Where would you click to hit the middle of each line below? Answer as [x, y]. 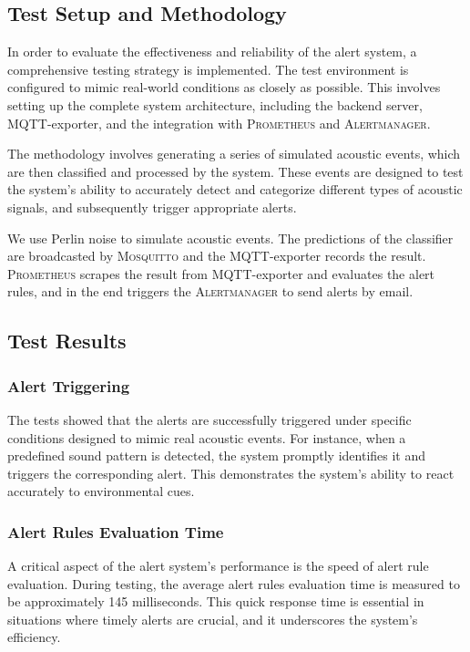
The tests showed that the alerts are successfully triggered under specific [209, 419]
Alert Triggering [69, 385]
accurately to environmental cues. [101, 491]
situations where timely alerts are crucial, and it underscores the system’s [213, 619]
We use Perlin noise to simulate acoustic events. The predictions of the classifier [230, 238]
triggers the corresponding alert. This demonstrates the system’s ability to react [231, 473]
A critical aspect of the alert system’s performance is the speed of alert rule [218, 566]
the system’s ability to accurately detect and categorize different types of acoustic [235, 189]
